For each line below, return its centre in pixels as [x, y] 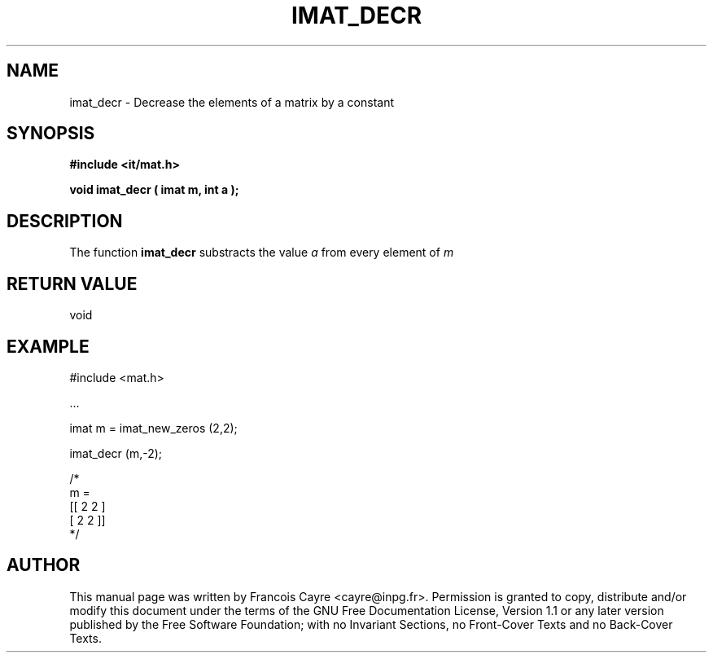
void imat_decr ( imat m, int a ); [154, 190]
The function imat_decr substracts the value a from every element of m [262, 253]
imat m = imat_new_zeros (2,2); [153, 428]
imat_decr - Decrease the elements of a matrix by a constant [232, 102]
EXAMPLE [48, 346]
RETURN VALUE [72, 283]
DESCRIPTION [65, 221]
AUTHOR [44, 565]
